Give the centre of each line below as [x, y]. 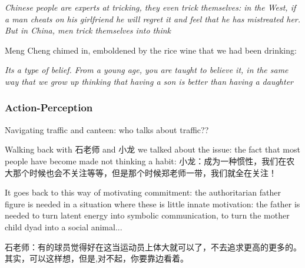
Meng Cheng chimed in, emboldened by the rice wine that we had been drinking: [151, 50]
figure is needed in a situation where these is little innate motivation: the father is [152, 204]
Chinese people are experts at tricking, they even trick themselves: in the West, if [150, 7]
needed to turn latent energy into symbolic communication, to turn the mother [147, 215]
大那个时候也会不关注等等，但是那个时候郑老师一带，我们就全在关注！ [141, 172]
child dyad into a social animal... [64, 226]
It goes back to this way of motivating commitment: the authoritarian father [143, 192]
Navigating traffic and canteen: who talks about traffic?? [107, 129]
